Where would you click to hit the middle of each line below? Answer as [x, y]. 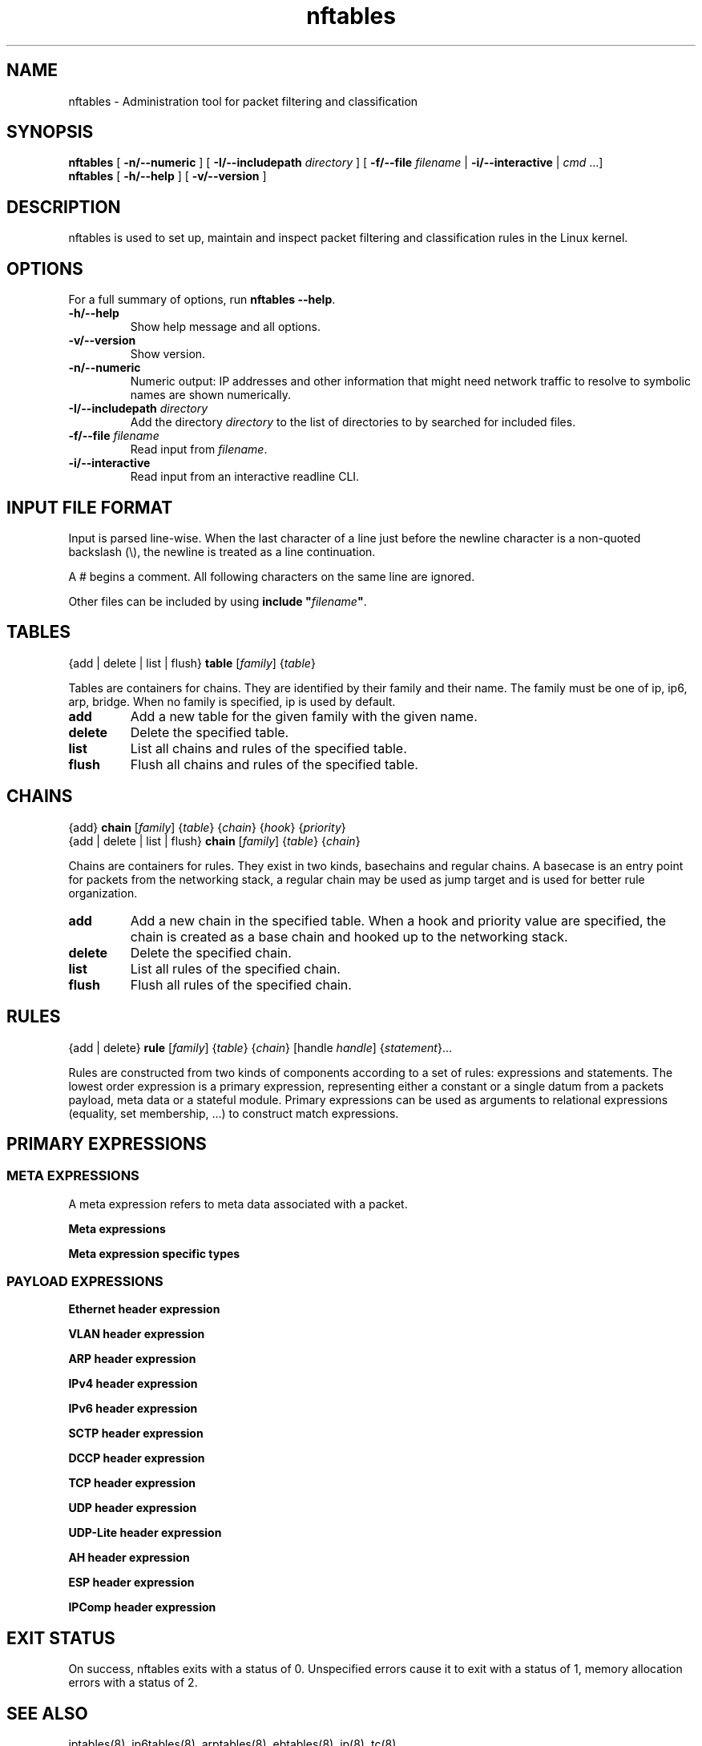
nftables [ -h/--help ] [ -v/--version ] [167, 176]
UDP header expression [133, 1508]
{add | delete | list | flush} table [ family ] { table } [192, 663]
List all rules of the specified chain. [235, 968]
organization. [103, 893]
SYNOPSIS [50, 132]
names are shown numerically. [211, 395]
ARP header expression [132, 1359]
